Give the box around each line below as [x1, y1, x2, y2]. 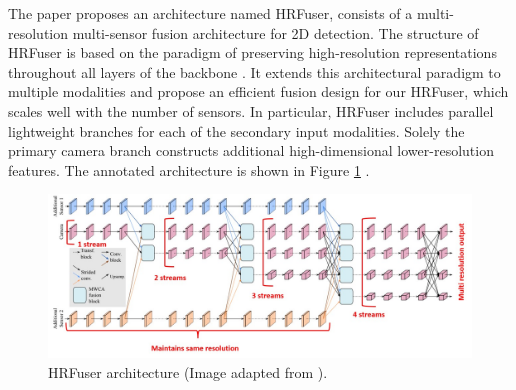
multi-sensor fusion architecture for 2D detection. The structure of [72, 22, 479, 43]
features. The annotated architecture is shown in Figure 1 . [8, 159, 370, 180]
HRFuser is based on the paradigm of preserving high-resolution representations [8, 42, 497, 63]
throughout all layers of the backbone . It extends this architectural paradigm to [8, 61, 501, 82]
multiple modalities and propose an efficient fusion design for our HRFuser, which [8, 81, 509, 102]
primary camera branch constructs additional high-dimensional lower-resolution [8, 140, 494, 161]
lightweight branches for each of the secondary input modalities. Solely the [8, 120, 465, 141]
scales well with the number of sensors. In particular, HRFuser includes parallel [8, 100, 494, 121]
